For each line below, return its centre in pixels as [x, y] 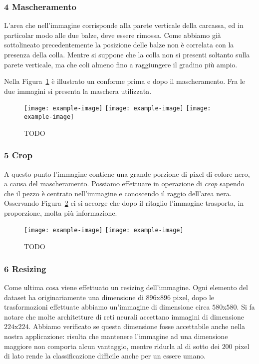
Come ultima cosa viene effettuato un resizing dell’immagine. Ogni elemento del [126, 287]
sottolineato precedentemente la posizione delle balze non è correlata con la [119, 45]
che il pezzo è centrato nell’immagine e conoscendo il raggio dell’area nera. [118, 193]
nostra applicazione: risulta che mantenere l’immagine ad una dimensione [116, 336]
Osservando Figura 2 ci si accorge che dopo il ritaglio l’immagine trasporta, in [124, 203]
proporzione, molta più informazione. [61, 212]
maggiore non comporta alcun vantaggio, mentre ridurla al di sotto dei [112, 346]
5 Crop [18, 155]
